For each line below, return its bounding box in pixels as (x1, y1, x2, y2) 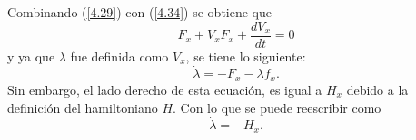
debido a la (346, 79, 409, 98)
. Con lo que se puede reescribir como (173, 98, 381, 117)
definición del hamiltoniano (7, 98, 158, 117)
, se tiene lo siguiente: (185, 46, 306, 65)
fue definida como (70, 46, 169, 65)
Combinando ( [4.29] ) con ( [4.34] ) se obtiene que (7, 3, 272, 21)
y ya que (7, 46, 55, 65)
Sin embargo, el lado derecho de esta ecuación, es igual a (7, 79, 322, 98)
